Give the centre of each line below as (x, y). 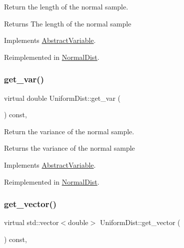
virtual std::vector (31, 222)
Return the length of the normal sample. (66, 6)
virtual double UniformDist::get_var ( (62, 98)
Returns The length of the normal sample (68, 23)
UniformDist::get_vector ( (140, 222)
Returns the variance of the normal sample (69, 148)
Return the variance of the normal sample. (69, 131)
